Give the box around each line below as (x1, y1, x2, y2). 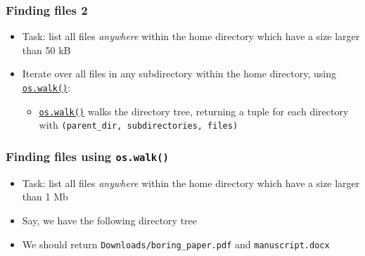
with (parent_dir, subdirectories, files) (39, 117, 238, 132)
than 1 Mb (22, 189, 68, 204)
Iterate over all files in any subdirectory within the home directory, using (22, 66, 336, 81)
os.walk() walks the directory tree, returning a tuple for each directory (39, 103, 349, 118)
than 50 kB (22, 42, 71, 57)
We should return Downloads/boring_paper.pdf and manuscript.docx (22, 236, 330, 251)
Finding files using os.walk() (6, 147, 169, 165)
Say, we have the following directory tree (22, 212, 198, 227)
